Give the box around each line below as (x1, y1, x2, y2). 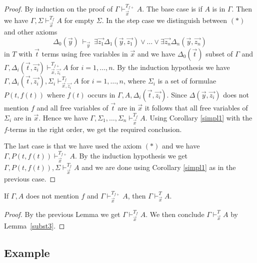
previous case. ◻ (4, 173, 56, 183)
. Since (166, 89, 187, 99)
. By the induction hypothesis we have (112, 61, 230, 72)
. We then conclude (145, 208, 204, 219)
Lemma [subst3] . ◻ (4, 220, 65, 230)
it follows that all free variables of (144, 102, 248, 112)
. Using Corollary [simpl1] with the (145, 112, 252, 122)
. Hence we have (38, 112, 88, 122)
